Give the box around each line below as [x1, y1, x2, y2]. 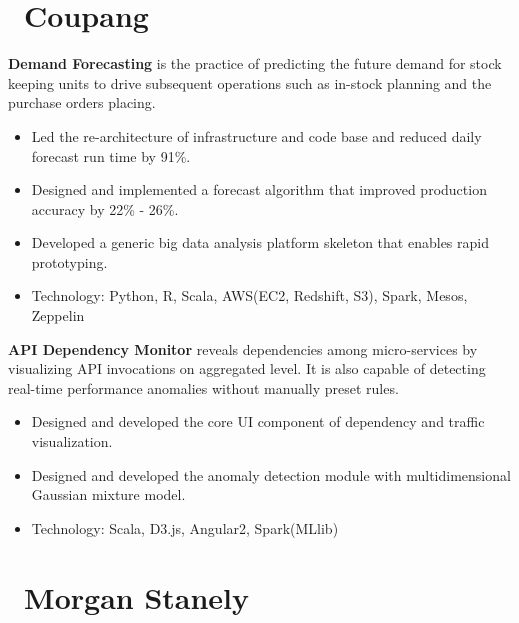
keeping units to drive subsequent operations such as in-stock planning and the [8, 72, 492, 93]
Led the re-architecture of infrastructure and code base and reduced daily [31, 125, 482, 146]
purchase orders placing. [8, 92, 156, 113]
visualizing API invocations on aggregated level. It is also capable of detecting [8, 358, 486, 379]
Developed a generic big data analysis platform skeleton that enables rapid [31, 232, 489, 253]
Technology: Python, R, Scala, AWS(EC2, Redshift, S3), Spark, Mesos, [31, 285, 468, 306]
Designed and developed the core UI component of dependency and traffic [31, 411, 485, 432]
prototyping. [31, 251, 108, 272]
